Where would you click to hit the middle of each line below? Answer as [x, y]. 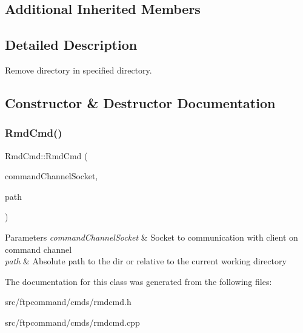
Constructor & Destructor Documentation [140, 102]
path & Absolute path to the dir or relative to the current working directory [146, 261]
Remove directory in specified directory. [78, 70]
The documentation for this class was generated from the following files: [138, 281]
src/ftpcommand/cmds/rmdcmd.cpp [72, 322]
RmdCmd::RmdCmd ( [46, 155]
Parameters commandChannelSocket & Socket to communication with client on [151, 237]
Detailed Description [71, 45]
